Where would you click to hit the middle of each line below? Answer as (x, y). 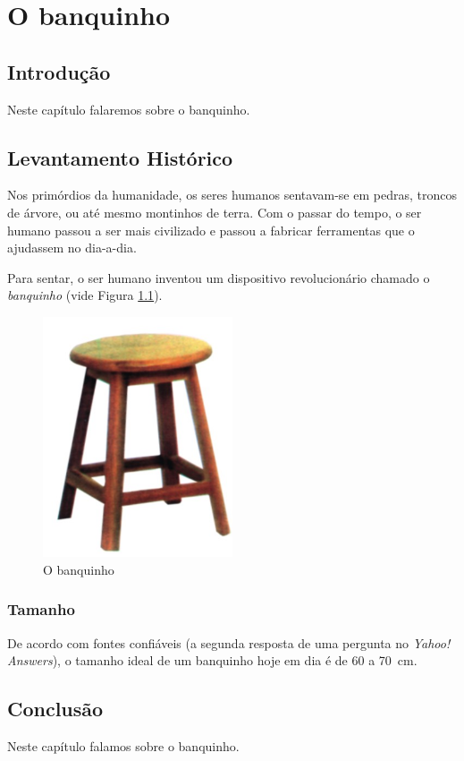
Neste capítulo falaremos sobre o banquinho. (129, 109)
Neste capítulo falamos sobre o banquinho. (123, 746)
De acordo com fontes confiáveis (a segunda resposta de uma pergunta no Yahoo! (229, 642)
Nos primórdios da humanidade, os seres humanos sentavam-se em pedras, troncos (232, 195)
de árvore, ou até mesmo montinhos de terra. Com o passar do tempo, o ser (215, 212)
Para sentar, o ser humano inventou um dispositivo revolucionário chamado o (219, 277)
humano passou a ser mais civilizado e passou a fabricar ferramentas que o (211, 230)
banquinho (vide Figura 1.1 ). (85, 295)
